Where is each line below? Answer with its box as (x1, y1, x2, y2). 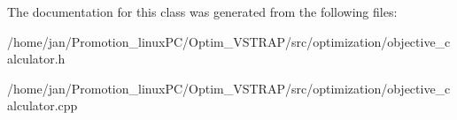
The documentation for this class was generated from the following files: (7, 3, 398, 20)
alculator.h (7, 49, 66, 68)
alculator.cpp (7, 96, 78, 115)
